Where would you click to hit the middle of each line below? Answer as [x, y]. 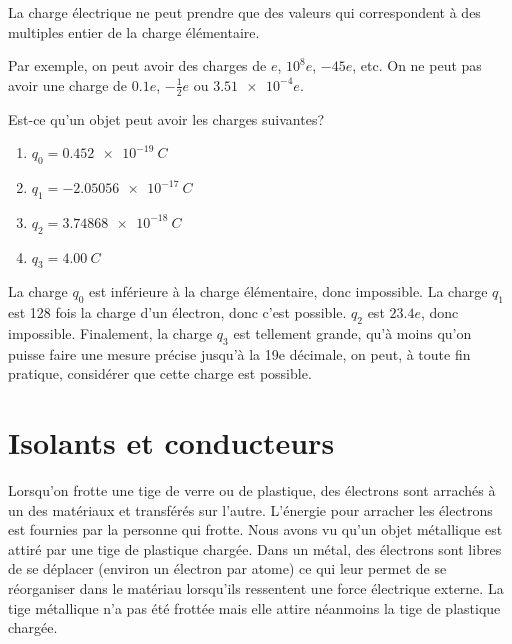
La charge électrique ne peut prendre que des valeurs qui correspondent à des [244, 12]
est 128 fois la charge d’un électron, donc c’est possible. [177, 312]
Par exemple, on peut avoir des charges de [137, 65]
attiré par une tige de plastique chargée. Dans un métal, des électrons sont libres [255, 548]
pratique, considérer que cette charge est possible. [160, 373]
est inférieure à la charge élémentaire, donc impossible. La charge [288, 291]
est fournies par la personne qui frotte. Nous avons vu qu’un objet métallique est [255, 529]
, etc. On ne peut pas [417, 65]
